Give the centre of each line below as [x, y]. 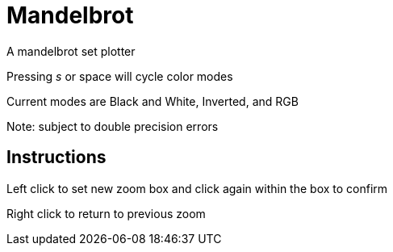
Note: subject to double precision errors [113, 126]
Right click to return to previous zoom [106, 213]
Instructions [56, 157]
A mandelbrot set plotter [71, 51]
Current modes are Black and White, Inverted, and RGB [153, 101]
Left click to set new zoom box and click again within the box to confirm [197, 188]
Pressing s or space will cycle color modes [120, 76]
